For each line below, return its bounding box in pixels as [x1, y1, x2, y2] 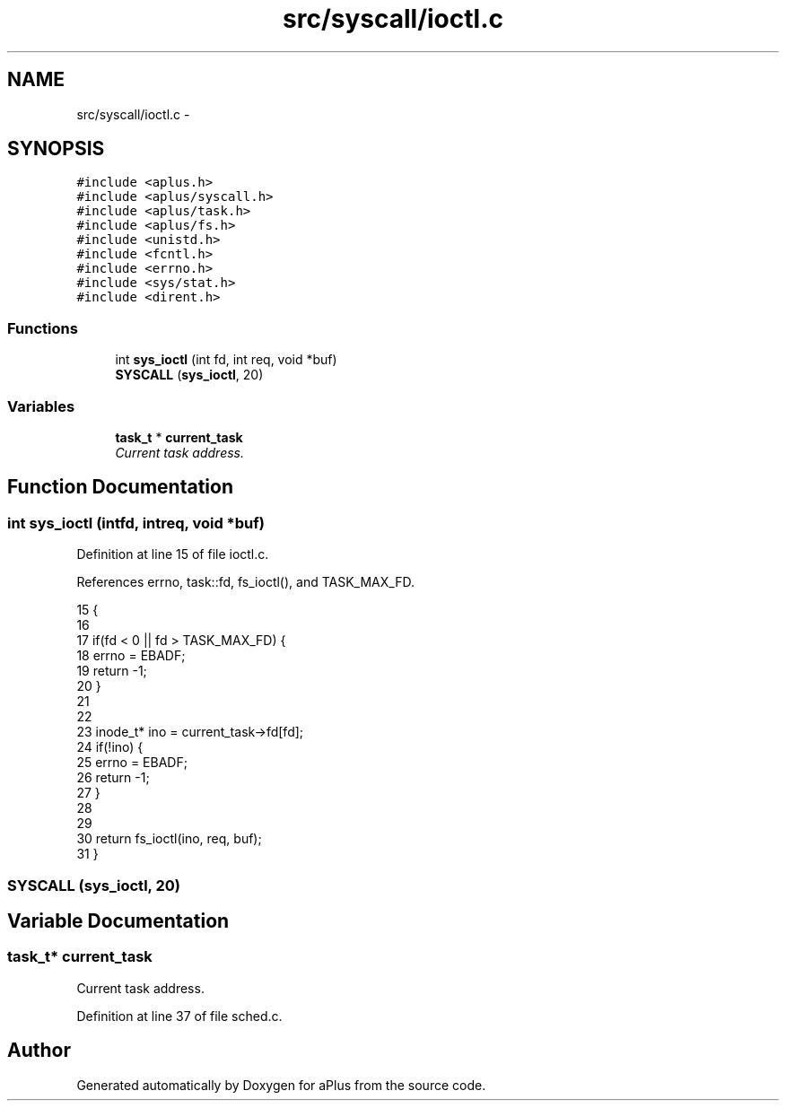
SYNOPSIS [7, 137, 105, 161]
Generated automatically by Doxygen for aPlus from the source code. [76, 1077, 486, 1093]
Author [7, 1039, 71, 1062]
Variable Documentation [7, 909, 230, 932]
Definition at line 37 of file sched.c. [76, 1008, 283, 1024]
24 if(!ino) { [76, 739, 144, 755]
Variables [7, 397, 75, 415]
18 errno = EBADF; [76, 648, 186, 664]
